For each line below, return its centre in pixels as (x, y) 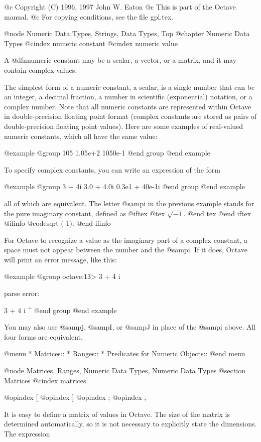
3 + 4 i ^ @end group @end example (60, 310)
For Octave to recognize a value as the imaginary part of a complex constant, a (126, 240)
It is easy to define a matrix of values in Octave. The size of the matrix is (117, 414)
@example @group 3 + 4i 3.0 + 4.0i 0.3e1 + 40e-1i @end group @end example (124, 186)
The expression (27, 433)
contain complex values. (41, 69)
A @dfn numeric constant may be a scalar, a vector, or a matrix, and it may (120, 60)
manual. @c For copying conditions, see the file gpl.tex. (89, 16)
